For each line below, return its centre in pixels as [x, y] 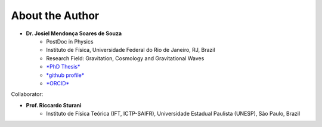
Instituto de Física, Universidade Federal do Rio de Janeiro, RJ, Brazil [131, 50]
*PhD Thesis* [63, 67]
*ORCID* [58, 83]
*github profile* [65, 75]
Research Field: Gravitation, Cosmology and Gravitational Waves [125, 58]
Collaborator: [27, 94]
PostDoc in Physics [70, 41]
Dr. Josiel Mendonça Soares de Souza [74, 33]
